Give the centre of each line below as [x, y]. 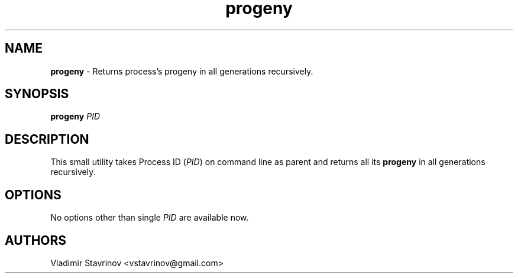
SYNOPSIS [37, 94]
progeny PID [75, 117]
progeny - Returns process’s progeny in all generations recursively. [182, 71]
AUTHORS [36, 240]
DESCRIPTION [47, 139]
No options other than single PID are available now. [150, 218]
